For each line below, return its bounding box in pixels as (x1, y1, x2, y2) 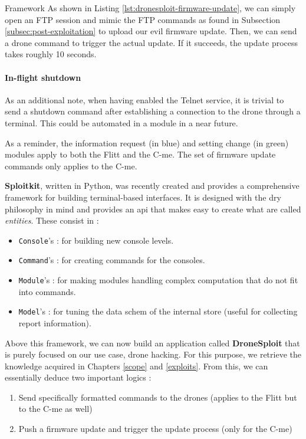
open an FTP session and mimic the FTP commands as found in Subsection (5, 13, 281, 25)
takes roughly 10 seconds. (5, 48, 97, 60)
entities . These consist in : (5, 214, 99, 227)
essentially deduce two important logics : (5, 371, 152, 384)
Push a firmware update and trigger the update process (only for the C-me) (18, 422, 292, 435)
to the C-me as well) (18, 402, 93, 415)
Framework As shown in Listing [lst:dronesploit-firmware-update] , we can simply (5, 2, 296, 14)
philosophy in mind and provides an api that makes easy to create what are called (5, 202, 301, 215)
